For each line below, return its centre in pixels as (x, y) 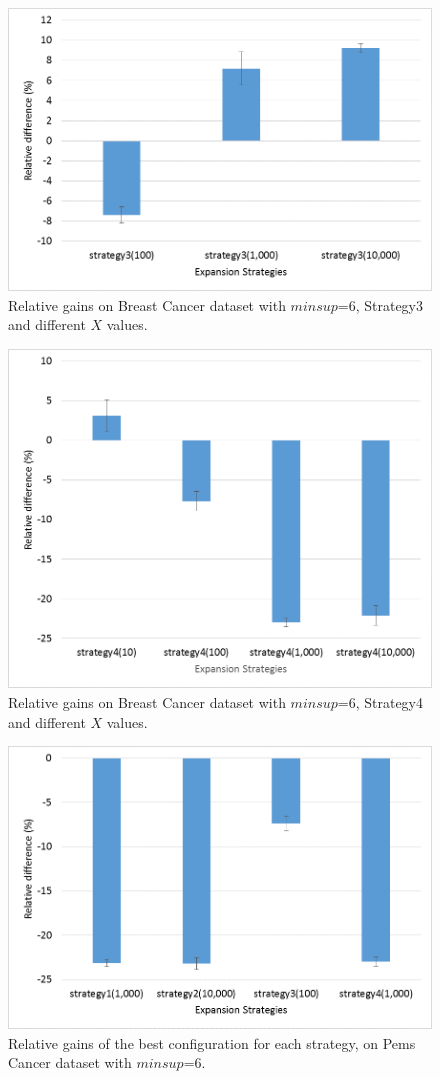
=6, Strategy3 (380, 304)
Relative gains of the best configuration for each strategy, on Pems (212, 1042)
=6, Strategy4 (380, 702)
